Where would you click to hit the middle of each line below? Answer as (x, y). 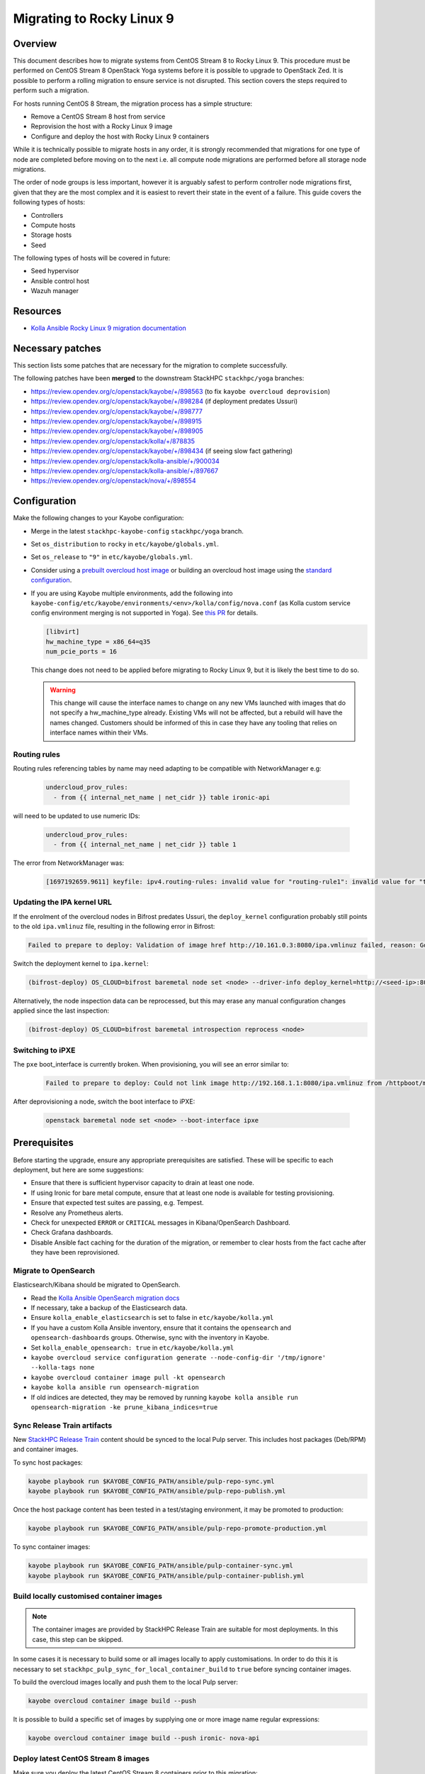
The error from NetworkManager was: (69, 863)
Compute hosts (53, 225)
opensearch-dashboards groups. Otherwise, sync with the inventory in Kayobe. (150, 1338)
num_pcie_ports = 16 (81, 652)
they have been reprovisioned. (75, 1252)
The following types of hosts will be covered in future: (92, 258)
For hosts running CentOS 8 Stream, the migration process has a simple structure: (133, 104)
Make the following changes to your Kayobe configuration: (98, 518)
